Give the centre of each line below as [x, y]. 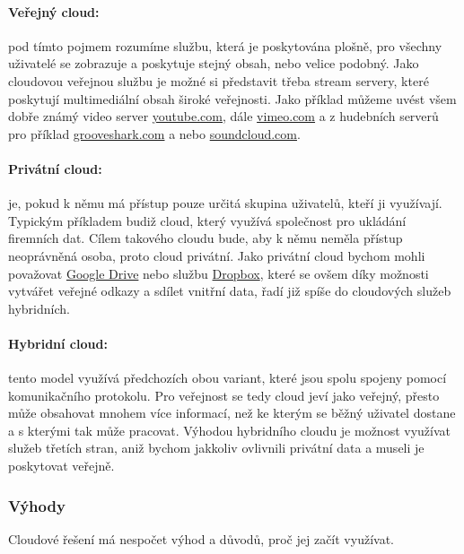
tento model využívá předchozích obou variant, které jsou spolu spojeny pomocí [228, 378]
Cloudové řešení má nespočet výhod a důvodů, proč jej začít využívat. [201, 538]
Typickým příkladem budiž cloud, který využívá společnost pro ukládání [207, 220]
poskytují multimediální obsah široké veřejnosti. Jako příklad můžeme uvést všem [232, 98]
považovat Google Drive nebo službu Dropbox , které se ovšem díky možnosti [219, 273]
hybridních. [39, 308]
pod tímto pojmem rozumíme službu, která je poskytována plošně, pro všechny [225, 45]
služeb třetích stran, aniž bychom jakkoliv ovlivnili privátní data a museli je [216, 448]
